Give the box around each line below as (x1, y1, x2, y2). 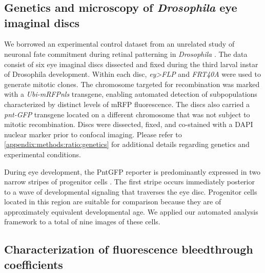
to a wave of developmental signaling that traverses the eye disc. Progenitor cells (4, 186, 257, 197)
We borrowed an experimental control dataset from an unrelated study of (4, 38, 235, 49)
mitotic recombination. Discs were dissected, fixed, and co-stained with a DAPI (4, 119, 253, 130)
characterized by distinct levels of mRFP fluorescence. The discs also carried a (4, 98, 250, 109)
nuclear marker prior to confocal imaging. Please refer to (4, 129, 182, 139)
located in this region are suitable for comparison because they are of (4, 196, 221, 207)
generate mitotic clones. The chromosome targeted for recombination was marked (4, 78, 260, 89)
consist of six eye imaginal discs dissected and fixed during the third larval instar (4, 58, 258, 69)
